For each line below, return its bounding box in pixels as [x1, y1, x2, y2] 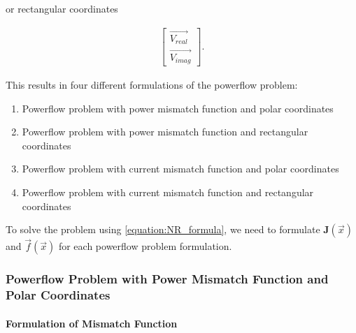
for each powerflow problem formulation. [58, 239, 232, 253]
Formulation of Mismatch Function [6, 316, 178, 330]
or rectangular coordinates [6, 1, 118, 15]
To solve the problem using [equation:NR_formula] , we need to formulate [6, 222, 320, 237]
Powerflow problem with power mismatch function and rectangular [22, 124, 308, 139]
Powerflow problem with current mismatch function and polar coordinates [22, 161, 339, 176]
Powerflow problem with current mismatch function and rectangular [22, 185, 314, 199]
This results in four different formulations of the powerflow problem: [6, 77, 298, 92]
